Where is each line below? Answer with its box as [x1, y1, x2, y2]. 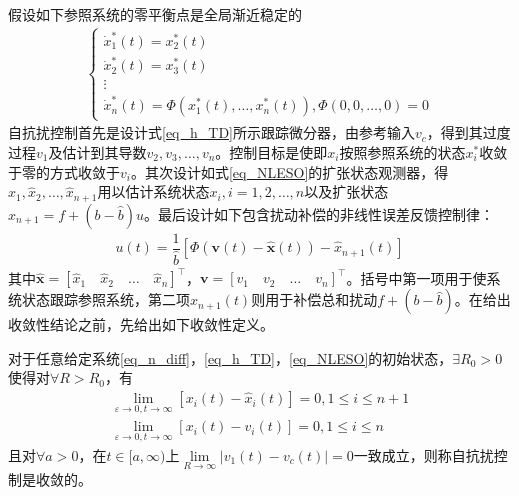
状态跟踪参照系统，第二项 [21, 289, 190, 310]
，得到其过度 [426, 122, 511, 143]
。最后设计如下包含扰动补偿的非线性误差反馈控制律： [143, 203, 494, 224]
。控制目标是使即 [215, 141, 328, 162]
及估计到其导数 [48, 141, 147, 162]
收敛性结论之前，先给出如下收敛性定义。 [8, 314, 274, 335]
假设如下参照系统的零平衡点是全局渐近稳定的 [8, 4, 302, 24]
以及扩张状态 [304, 181, 389, 202]
